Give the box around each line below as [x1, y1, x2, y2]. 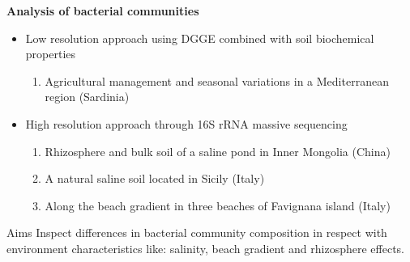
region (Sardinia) [45, 88, 130, 105]
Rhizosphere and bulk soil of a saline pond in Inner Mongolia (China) [45, 142, 391, 159]
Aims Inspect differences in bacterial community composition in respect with [6, 224, 387, 241]
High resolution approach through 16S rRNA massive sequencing [25, 115, 348, 132]
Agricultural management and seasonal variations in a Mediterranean [45, 72, 389, 89]
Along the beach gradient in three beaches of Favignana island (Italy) [45, 196, 391, 213]
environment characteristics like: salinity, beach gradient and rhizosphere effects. [6, 239, 404, 256]
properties [25, 45, 76, 62]
